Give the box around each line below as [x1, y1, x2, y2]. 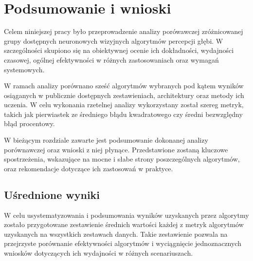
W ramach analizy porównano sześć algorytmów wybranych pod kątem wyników [4, 81, 244, 91]
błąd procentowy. [4, 118, 55, 129]
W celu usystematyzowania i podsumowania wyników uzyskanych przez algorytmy [4, 210, 249, 220]
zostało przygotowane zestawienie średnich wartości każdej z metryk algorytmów [4, 219, 244, 229]
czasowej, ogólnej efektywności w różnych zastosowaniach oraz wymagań [4, 54, 219, 65]
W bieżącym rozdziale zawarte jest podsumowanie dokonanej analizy [4, 135, 208, 145]
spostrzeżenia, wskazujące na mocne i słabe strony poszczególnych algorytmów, [4, 154, 240, 164]
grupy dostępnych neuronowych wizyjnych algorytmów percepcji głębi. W [4, 35, 223, 46]
